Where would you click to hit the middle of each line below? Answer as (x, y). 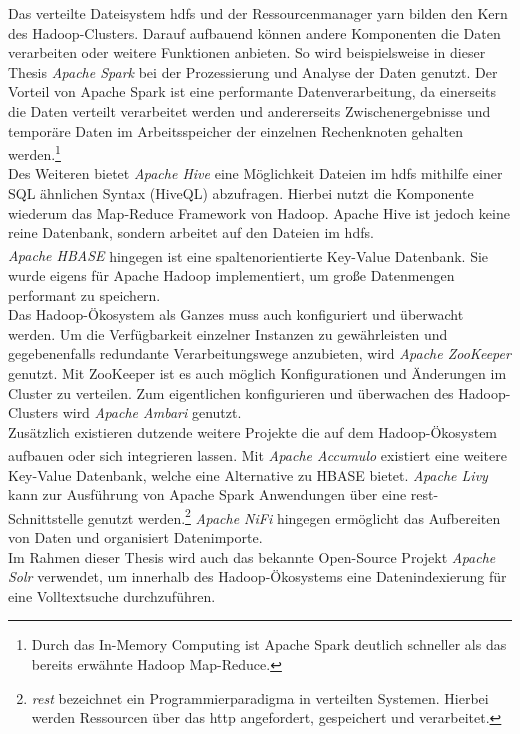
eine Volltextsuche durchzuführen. (112, 595)
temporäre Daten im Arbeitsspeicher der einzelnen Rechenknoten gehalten (235, 130)
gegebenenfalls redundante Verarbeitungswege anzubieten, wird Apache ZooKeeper (259, 353)
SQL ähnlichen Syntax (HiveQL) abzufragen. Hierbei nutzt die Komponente (241, 193)
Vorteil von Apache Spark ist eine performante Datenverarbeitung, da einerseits (252, 91)
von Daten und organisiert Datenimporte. (135, 537)
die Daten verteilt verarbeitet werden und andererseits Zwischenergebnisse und (249, 110)
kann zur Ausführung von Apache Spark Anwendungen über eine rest (221, 494)
